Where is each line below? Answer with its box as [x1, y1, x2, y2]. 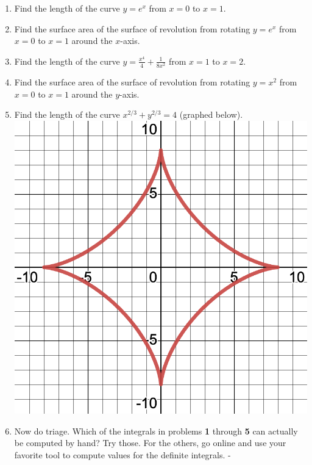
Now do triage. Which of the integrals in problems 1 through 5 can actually [14, 424, 298, 437]
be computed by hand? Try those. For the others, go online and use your [14, 436, 286, 449]
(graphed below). [179, 108, 243, 121]
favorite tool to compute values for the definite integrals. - [14, 448, 231, 461]
